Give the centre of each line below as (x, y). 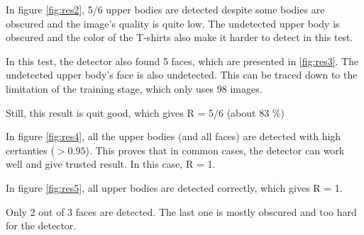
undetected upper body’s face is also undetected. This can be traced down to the (182, 75)
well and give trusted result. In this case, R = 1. (111, 164)
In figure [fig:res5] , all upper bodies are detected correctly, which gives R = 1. (174, 187)
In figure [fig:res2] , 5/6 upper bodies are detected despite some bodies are (165, 9)
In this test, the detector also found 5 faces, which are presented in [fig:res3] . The (182, 61)
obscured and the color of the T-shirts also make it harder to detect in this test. (180, 37)
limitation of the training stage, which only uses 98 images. (134, 88)
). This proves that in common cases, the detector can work (215, 150)
